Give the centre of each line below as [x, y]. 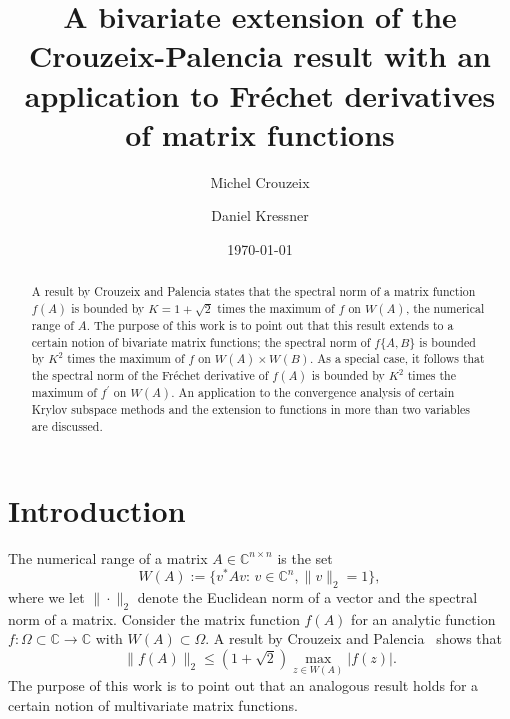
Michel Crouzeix [260, 181]
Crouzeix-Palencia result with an [260, 55]
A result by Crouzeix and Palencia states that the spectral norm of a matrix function [253, 291]
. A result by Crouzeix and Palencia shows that [354, 638]
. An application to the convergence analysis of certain [313, 392]
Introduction [97, 509]
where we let [46, 597]
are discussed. [67, 426]
